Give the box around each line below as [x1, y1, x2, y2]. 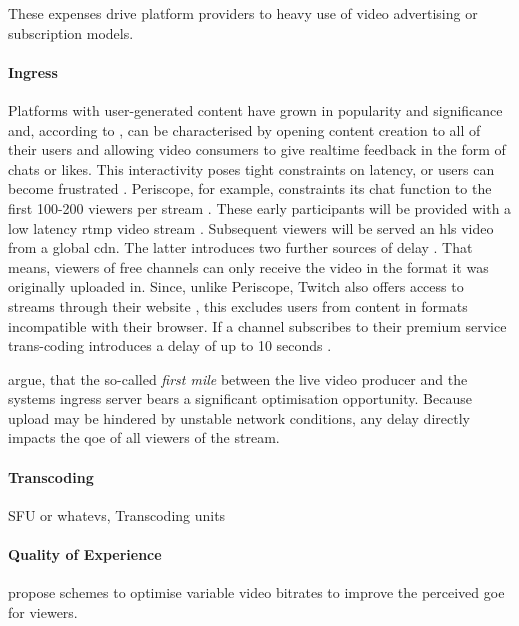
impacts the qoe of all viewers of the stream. [8, 427, 280, 448]
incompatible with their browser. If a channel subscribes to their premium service [8, 315, 507, 336]
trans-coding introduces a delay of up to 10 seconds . [8, 335, 332, 356]
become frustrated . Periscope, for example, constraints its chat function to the [8, 178, 492, 199]
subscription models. [8, 22, 134, 43]
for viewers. [8, 601, 78, 622]
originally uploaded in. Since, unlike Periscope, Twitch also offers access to [8, 276, 464, 297]
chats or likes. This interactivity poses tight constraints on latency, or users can [8, 158, 495, 179]
